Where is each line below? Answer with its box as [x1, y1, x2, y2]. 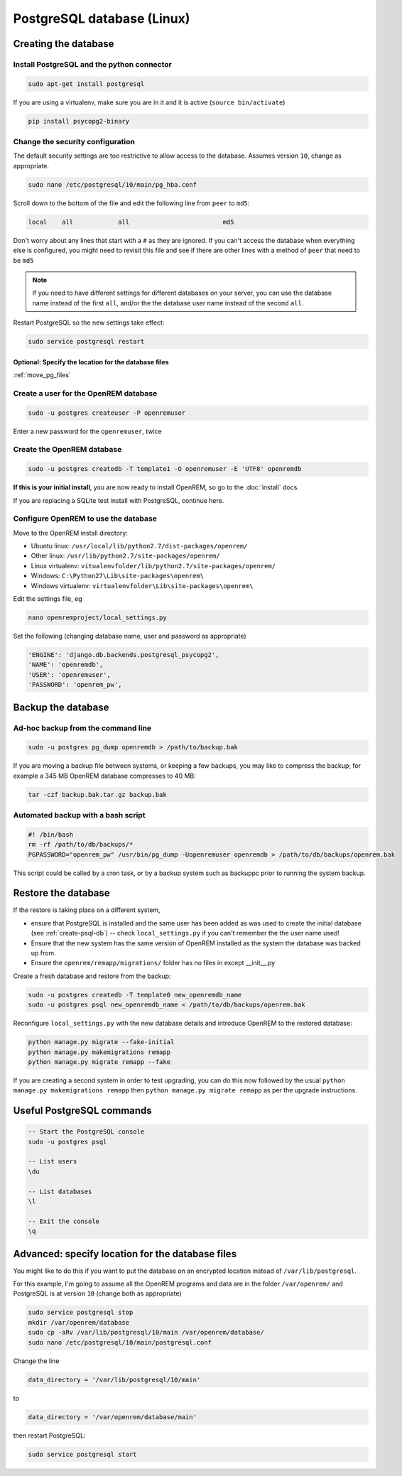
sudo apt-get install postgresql [28, 80, 145, 88]
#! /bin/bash [28, 830, 74, 838]
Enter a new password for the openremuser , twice [13, 427, 163, 435]
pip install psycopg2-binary [28, 117, 130, 125]
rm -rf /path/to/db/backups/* [28, 840, 134, 849]
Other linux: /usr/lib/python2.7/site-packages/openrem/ [31, 551, 220, 560]
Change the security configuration [13, 137, 135, 147]
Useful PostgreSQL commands [13, 1105, 152, 1117]
